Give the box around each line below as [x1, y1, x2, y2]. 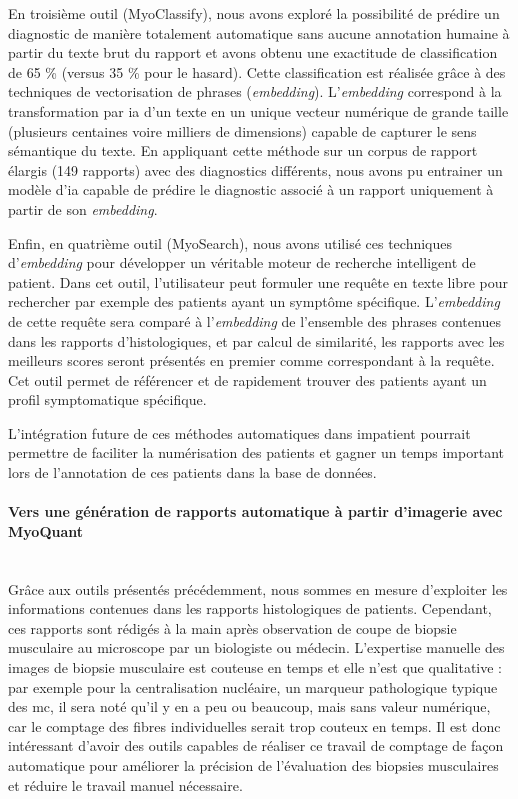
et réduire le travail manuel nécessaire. [8, 774, 243, 795]
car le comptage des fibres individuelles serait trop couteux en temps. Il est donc [8, 715, 501, 736]
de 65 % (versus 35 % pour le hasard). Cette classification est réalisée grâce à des [8, 61, 506, 82]
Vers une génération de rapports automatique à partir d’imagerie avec [8, 501, 503, 522]
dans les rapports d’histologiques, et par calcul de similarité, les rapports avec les [8, 330, 505, 351]
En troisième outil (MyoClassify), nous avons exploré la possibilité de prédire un [8, 3, 500, 23]
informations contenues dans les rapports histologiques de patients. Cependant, [8, 598, 492, 619]
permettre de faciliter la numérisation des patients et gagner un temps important [8, 442, 504, 463]
